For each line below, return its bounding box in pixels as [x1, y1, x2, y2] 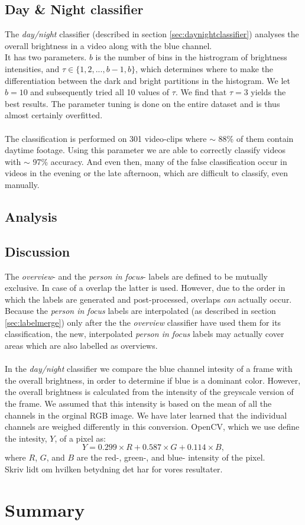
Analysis [5, 207, 57, 225]
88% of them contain [218, 132, 294, 144]
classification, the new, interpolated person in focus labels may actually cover [5, 328, 284, 340]
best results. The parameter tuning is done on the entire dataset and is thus [5, 97, 280, 109]
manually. [5, 178, 40, 190]
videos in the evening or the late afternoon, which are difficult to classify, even [5, 167, 288, 179]
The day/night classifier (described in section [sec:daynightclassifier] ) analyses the [5, 28, 299, 40]
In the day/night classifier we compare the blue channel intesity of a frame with [5, 362, 293, 375]
